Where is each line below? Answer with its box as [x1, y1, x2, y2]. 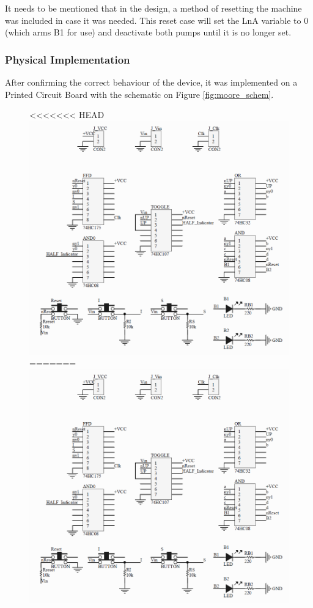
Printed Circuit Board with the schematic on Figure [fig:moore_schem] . [5, 87, 274, 100]
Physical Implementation [5, 51, 130, 67]
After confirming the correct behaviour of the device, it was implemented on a [5, 76, 298, 88]
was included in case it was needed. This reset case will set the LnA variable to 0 [5, 13, 309, 26]
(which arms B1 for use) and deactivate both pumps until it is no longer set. [5, 26, 292, 39]
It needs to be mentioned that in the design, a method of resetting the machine [5, 2, 302, 14]
